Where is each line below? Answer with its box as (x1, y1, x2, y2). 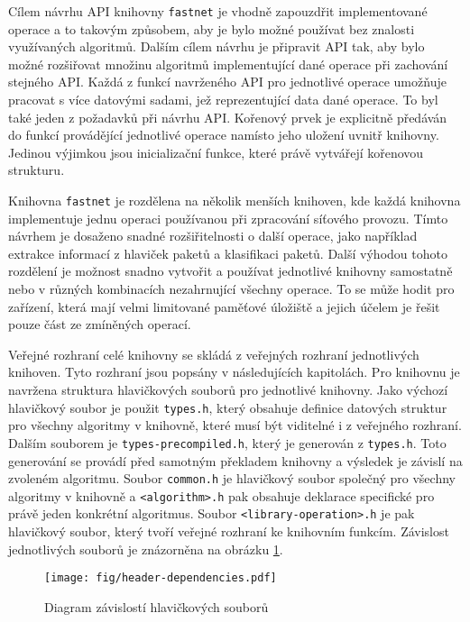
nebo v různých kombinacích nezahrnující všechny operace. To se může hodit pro (8, 279, 455, 298)
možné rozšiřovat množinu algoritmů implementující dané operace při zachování (8, 54, 448, 73)
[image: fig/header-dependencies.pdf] (44, 572, 277, 585)
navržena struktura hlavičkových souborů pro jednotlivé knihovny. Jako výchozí (8, 380, 448, 398)
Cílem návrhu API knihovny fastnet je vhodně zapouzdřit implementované (8, 2, 428, 20)
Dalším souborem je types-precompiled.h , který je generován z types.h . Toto (8, 433, 447, 452)
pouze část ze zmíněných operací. (8, 315, 191, 334)
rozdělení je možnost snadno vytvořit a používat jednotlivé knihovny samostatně (8, 261, 453, 280)
